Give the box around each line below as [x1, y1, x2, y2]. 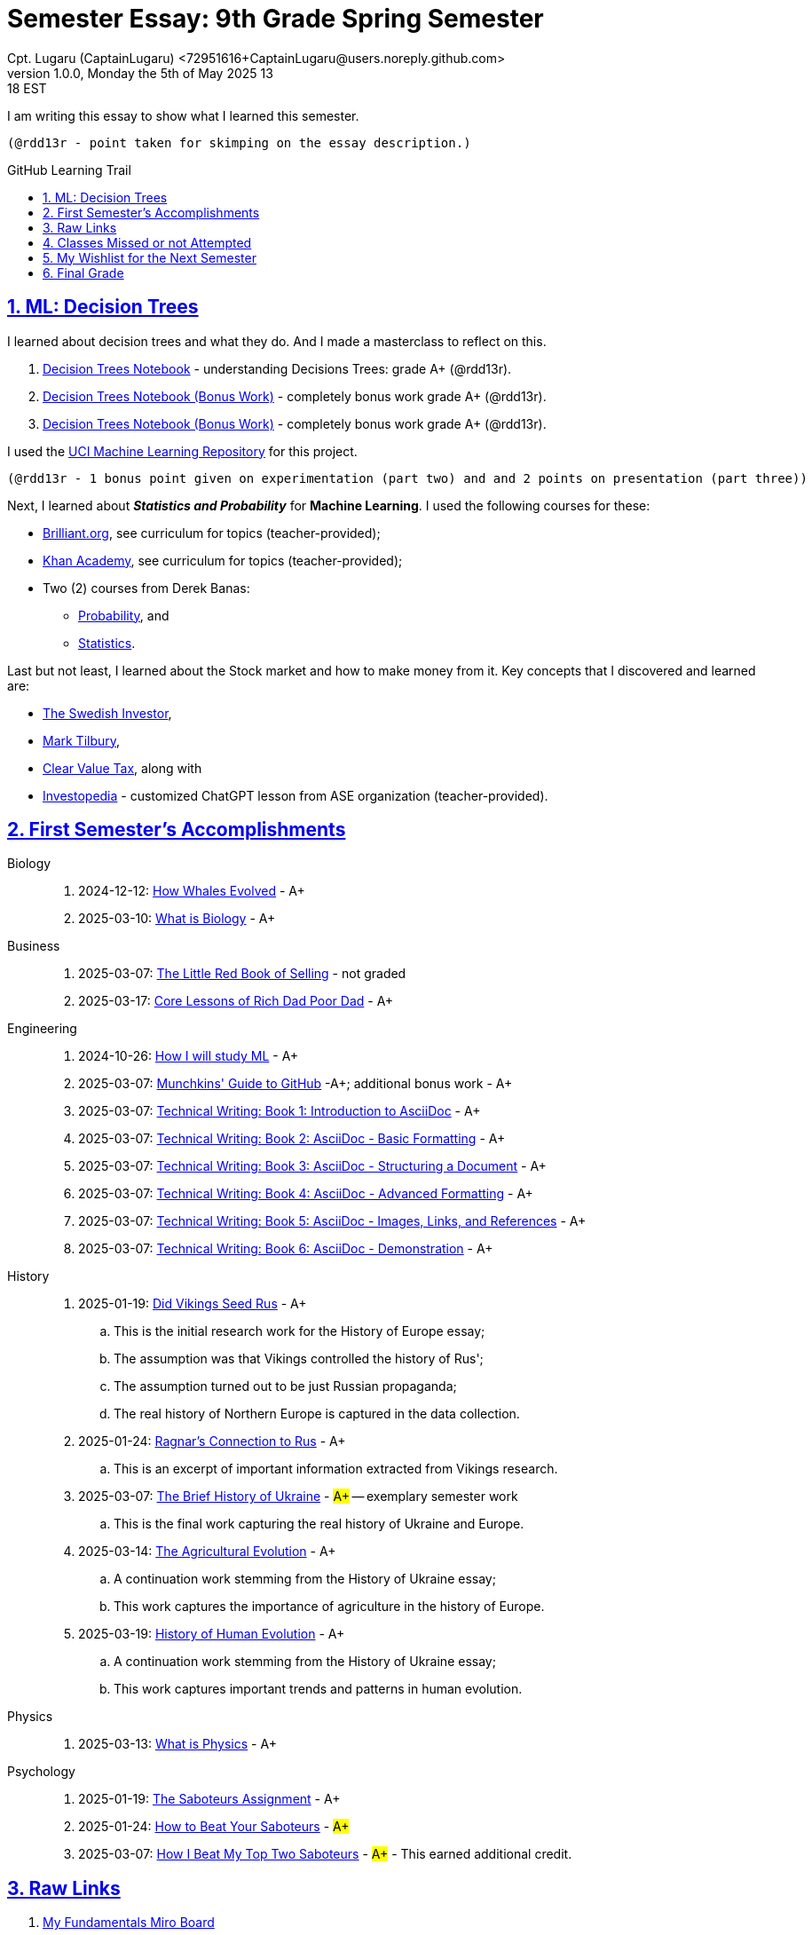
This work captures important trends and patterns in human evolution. [114, 1681, 523, 1697]
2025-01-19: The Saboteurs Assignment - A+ [78, 1791, 341, 1807]
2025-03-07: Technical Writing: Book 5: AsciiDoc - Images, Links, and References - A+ [78, 1213, 587, 1229]
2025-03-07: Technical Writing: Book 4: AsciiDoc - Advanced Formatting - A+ [78, 1186, 533, 1202]
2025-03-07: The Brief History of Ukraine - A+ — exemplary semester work [78, 1489, 518, 1505]
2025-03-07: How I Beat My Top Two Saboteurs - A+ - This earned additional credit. [78, 1846, 572, 1862]
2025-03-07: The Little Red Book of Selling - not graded [78, 966, 406, 982]
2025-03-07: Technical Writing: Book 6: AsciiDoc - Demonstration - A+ [78, 1241, 493, 1257]
